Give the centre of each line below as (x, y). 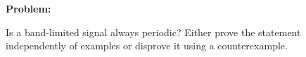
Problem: (28, 8)
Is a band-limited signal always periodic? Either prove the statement (153, 32)
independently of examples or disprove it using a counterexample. (147, 46)
